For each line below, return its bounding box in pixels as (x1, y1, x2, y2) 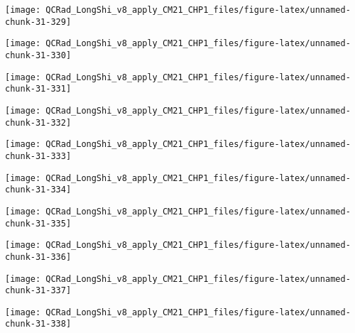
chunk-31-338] (5, 319, 72, 329)
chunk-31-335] (5, 218, 72, 229)
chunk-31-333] (5, 151, 72, 161)
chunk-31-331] (5, 84, 72, 94)
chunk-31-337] (5, 285, 72, 296)
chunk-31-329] (5, 16, 72, 27)
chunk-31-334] (5, 185, 72, 195)
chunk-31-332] (5, 117, 72, 128)
